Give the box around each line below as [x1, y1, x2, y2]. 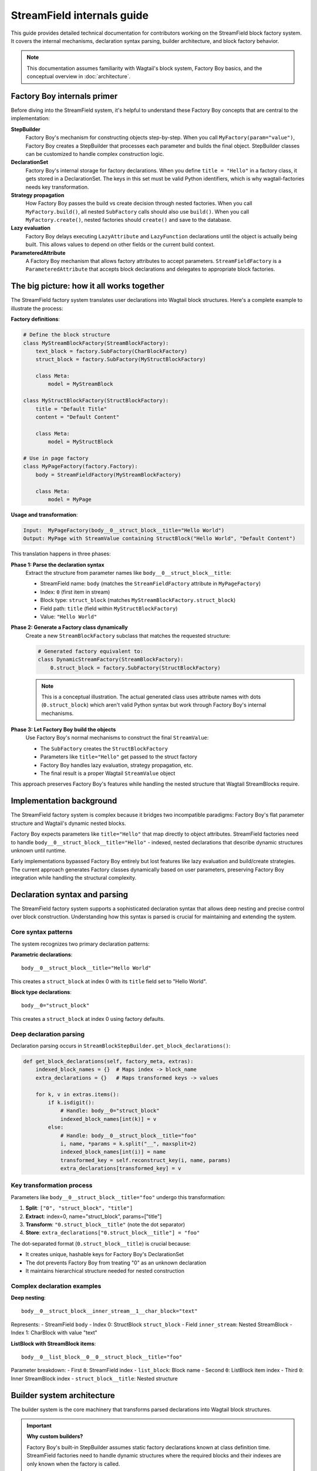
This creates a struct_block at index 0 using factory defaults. [11, 1015, 165, 1022]
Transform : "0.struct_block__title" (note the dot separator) [25, 1221, 186, 1228]
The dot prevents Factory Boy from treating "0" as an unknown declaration [25, 1259, 207, 1266]
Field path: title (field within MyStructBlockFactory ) [40, 605, 178, 612]
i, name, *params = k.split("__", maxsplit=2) [60, 1140, 197, 1147]
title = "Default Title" [35, 405, 107, 412]
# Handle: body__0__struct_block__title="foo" [60, 1132, 197, 1139]
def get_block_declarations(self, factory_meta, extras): [23, 1058, 194, 1064]
